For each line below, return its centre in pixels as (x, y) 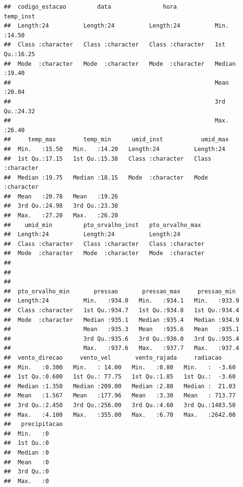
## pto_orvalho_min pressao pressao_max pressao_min (120, 291)
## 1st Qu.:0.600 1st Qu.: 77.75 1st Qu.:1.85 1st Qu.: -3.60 (120, 377)
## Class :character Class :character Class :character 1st (115, 45)
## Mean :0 (27, 462)
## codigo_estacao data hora (90, 7)
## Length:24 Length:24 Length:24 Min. (116, 26)
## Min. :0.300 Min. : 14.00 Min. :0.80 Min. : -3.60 (120, 367)
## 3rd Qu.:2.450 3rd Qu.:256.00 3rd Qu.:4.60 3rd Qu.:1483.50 (120, 405)
